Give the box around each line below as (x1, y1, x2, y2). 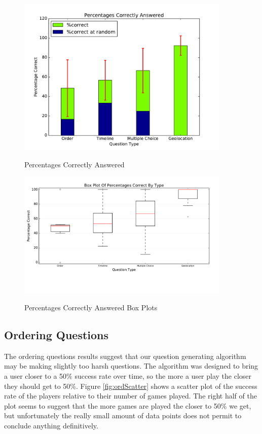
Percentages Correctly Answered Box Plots (24, 302, 158, 313)
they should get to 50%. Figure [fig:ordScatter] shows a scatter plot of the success (4, 380, 257, 391)
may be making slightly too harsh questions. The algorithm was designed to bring (4, 360, 258, 371)
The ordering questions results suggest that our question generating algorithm (4, 350, 246, 361)
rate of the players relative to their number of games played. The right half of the (4, 390, 257, 401)
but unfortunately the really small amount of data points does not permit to (4, 410, 242, 421)
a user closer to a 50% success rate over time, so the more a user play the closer (4, 371, 252, 381)
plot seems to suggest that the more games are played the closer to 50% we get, (4, 400, 251, 411)
